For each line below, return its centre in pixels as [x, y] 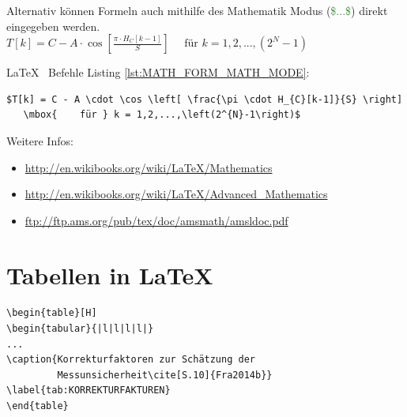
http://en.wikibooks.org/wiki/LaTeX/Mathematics [149, 167]
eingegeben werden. [53, 26]
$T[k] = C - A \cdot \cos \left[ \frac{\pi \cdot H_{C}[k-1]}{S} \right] [205, 99]
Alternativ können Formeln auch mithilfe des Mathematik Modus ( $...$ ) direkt [197, 10]
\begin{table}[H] [52, 313]
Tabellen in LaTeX [110, 274]
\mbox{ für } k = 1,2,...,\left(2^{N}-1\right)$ [162, 115]
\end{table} [38, 406]
